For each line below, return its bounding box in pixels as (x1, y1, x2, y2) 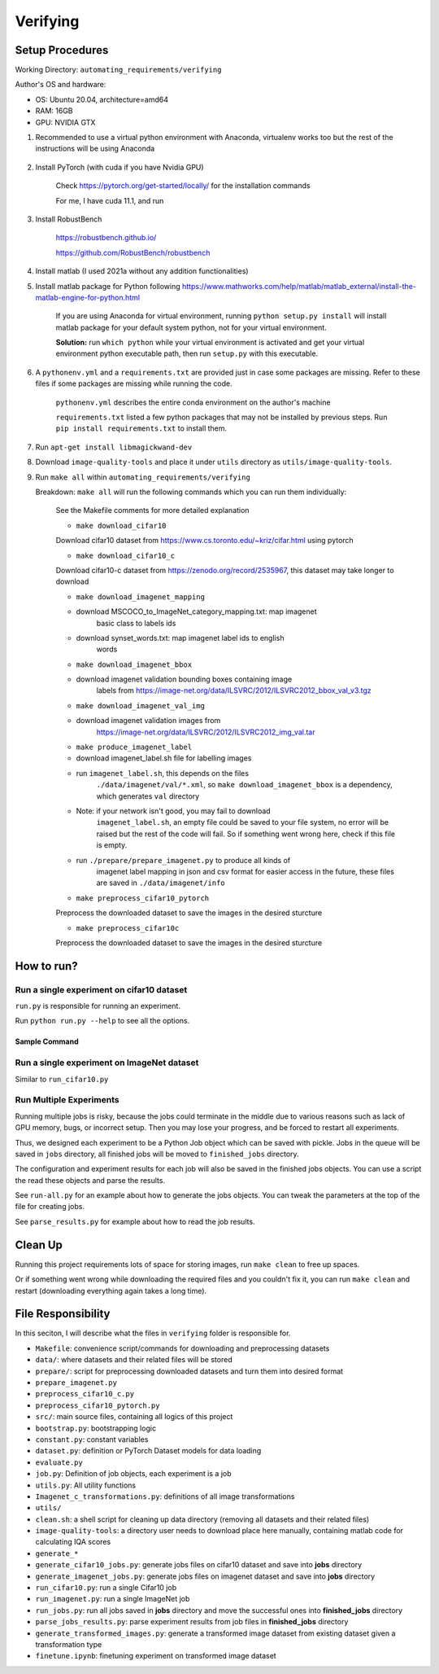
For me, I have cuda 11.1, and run (55, 195, 164, 205)
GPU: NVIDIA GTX (35, 117, 96, 127)
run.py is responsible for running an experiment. (15, 1001, 180, 1011)
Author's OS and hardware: (15, 80, 106, 90)
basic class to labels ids (96, 618, 176, 628)
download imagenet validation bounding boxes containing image (76, 674, 293, 684)
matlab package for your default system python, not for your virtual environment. (55, 322, 327, 332)
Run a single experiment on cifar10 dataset (15, 984, 188, 995)
